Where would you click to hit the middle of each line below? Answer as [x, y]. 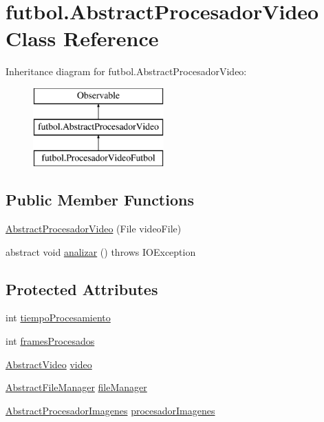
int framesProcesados [50, 341]
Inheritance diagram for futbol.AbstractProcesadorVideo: [126, 71]
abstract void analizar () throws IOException [101, 251]
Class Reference [82, 38]
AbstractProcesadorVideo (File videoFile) [94, 229]
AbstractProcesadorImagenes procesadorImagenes [110, 410]
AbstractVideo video [49, 364]
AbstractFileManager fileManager [76, 387]
